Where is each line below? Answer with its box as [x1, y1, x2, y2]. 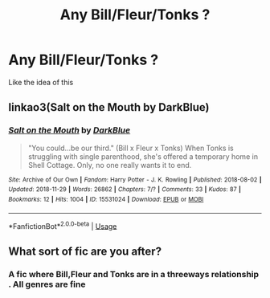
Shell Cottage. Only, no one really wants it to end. [27, 160, 192, 169]
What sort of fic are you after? [8, 244, 162, 258]
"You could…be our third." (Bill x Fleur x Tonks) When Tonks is [27, 143, 235, 153]
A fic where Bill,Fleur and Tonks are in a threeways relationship [8, 268, 260, 280]
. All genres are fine [8, 279, 86, 290]
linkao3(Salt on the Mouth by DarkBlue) [8, 100, 211, 114]
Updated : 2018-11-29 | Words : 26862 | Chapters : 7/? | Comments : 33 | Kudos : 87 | [8, 186, 241, 194]
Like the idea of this [8, 77, 74, 87]
